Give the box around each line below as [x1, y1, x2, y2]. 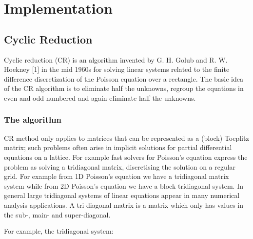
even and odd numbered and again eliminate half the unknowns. [4, 92, 196, 103]
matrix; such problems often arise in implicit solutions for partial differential [4, 142, 232, 152]
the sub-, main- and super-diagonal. [4, 209, 111, 219]
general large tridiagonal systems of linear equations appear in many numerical [4, 190, 240, 200]
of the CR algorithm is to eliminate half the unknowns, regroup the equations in [4, 83, 244, 93]
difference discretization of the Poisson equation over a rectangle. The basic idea [4, 73, 244, 84]
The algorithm [4, 113, 62, 126]
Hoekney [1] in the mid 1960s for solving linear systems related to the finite [4, 64, 230, 74]
